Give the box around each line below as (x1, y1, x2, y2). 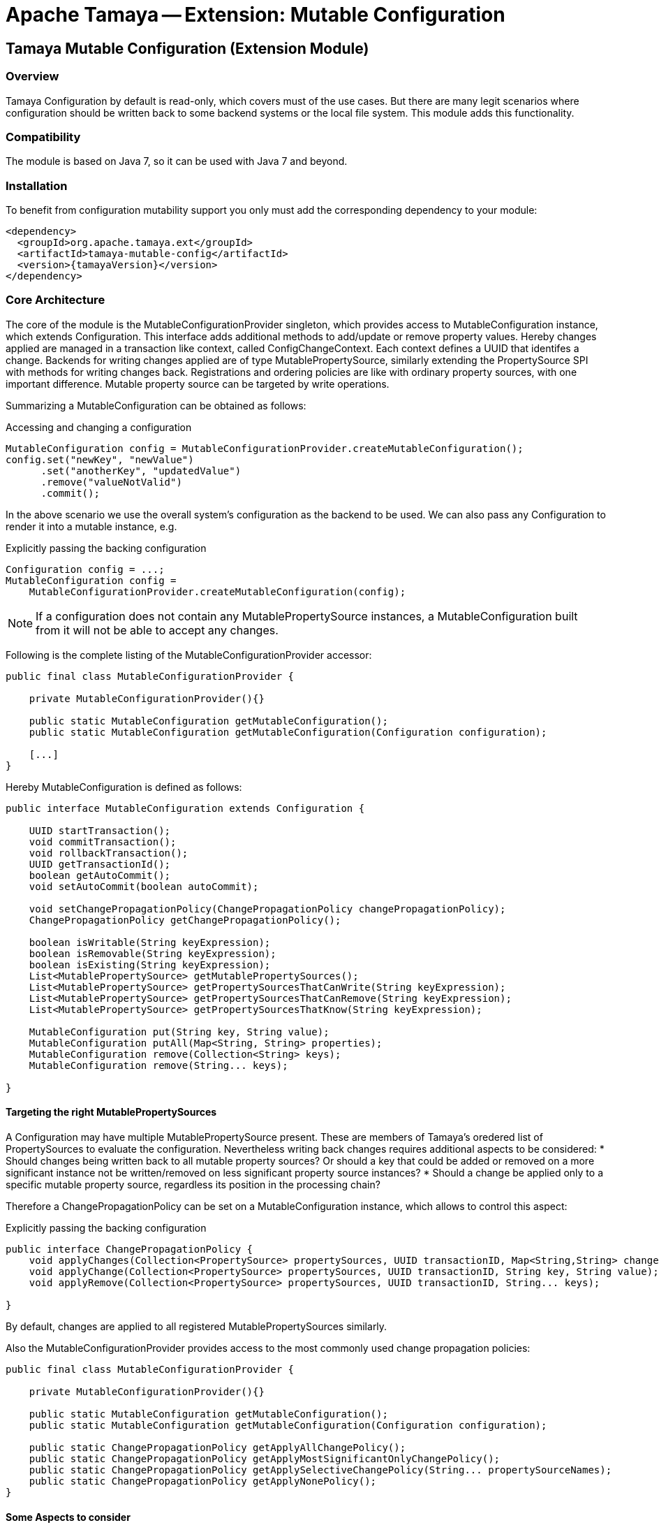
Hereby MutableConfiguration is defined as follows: (6, 780, 242, 793)
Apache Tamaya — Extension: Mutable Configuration (6, 3, 505, 27)
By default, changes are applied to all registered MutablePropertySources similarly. (6, 1320, 387, 1333)
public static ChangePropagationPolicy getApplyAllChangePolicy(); (29, 1442, 406, 1454)
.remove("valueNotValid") (40, 476, 182, 488)
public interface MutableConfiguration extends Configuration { (6, 802, 365, 814)
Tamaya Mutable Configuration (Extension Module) (6, 39, 369, 57)
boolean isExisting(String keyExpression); (29, 959, 271, 970)
